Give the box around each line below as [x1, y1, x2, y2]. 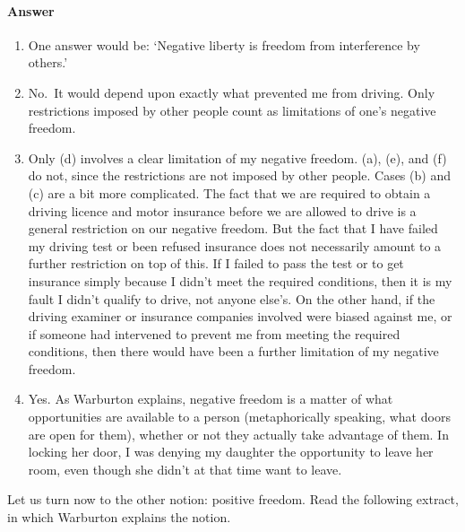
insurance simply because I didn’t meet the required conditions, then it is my [28, 271, 452, 290]
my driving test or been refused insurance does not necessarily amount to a [28, 236, 442, 255]
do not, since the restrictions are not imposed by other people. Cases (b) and [28, 166, 451, 185]
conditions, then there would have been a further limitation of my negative [28, 342, 439, 361]
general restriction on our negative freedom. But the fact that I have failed [28, 219, 438, 238]
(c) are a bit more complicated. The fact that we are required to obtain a [28, 183, 431, 202]
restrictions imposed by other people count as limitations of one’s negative [28, 100, 436, 119]
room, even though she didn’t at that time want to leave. [28, 459, 342, 478]
